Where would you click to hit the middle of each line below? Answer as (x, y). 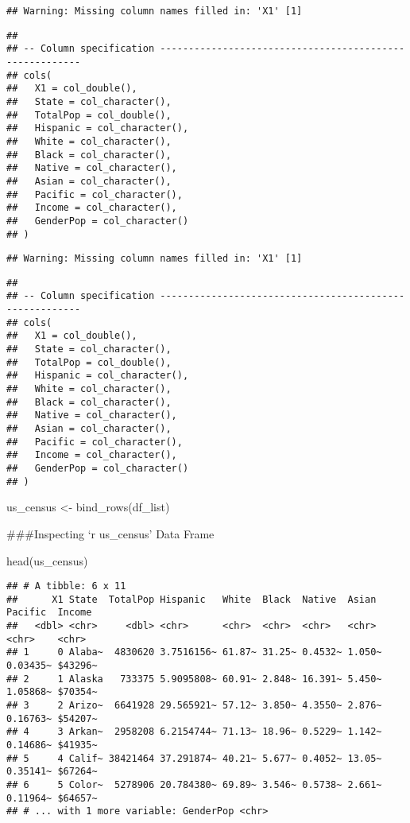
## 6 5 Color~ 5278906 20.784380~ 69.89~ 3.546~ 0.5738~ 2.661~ (194, 784)
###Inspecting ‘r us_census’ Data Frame (110, 533)
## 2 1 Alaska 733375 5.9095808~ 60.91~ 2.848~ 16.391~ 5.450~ (194, 679)
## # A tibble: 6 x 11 (66, 586)
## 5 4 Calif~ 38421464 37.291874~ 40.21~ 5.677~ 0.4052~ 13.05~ (194, 758)
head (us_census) (47, 560)
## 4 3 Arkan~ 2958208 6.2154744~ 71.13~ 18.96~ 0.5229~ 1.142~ (194, 732)
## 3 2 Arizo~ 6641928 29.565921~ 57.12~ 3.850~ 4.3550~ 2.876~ (194, 705)
